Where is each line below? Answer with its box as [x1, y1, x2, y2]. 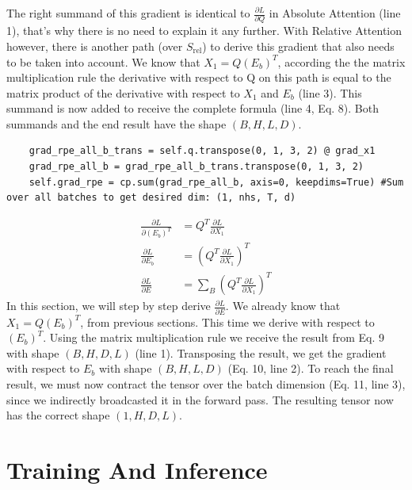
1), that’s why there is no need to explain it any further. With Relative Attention [6, 22, 402, 39]
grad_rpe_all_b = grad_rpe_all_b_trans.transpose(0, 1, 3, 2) [29, 161, 364, 173]
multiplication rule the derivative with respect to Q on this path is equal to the [6, 69, 391, 86]
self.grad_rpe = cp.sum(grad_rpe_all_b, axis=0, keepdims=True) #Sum [29, 176, 404, 188]
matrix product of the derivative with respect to [6, 84, 240, 101]
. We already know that [225, 297, 341, 314]
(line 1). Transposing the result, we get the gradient [135, 344, 387, 361]
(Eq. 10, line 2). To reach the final [227, 360, 394, 377]
